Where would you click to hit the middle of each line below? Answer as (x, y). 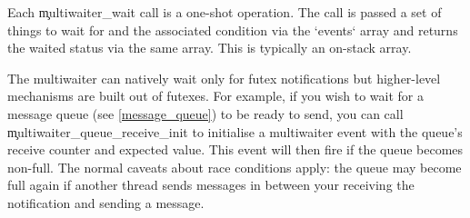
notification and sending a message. (106, 202)
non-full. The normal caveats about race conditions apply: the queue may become (235, 167)
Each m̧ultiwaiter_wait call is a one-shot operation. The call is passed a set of (225, 12)
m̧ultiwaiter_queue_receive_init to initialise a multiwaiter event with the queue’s (235, 131)
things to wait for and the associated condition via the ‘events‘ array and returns (233, 30)
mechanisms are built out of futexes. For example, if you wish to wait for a (215, 96)
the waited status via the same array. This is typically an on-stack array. (210, 48)
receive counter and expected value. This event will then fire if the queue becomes (235, 149)
